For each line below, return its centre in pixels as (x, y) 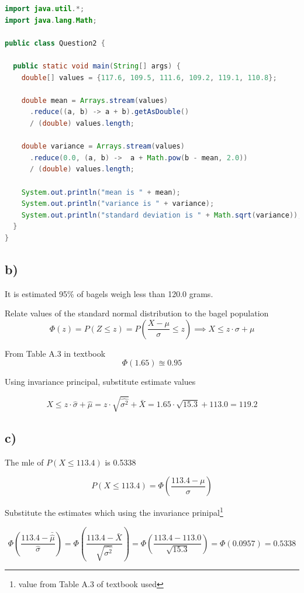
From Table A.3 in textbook (55, 353)
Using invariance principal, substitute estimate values (100, 382)
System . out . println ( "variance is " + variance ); (118, 204)
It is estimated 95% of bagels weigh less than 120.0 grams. (109, 293)
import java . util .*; (45, 9)
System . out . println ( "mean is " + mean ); (101, 192)
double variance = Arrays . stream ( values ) (103, 146)
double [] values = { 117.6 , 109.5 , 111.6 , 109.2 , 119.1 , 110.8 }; (149, 77)
